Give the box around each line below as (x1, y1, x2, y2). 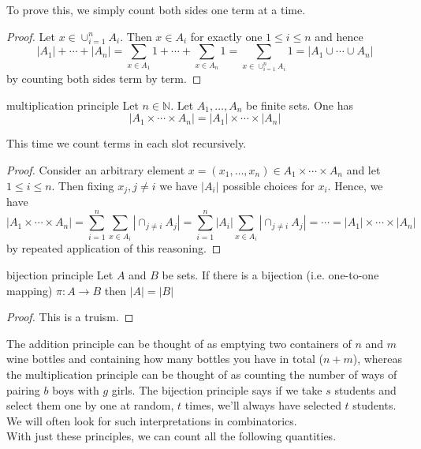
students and (334, 381, 397, 398)
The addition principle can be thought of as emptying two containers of (6, 335, 352, 351)
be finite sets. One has (246, 96, 353, 113)
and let (346, 162, 381, 178)
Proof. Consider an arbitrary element (6, 162, 185, 178)
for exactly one (190, 28, 263, 44)
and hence (315, 28, 363, 44)
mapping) (6, 282, 53, 298)
